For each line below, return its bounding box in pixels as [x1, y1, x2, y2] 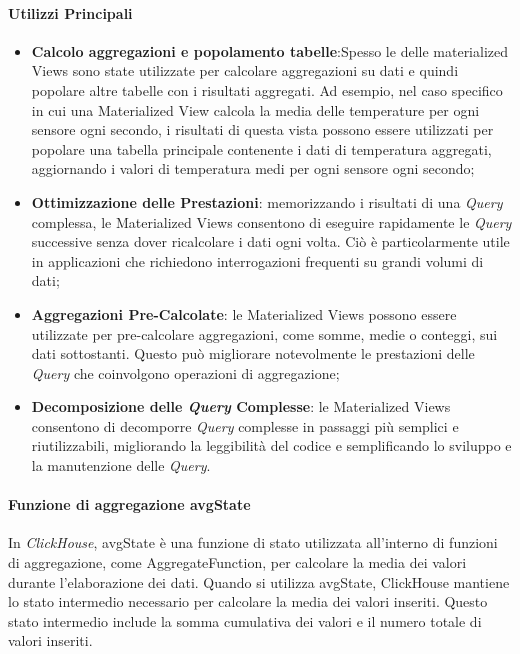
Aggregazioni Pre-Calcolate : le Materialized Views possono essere [31, 303, 457, 324]
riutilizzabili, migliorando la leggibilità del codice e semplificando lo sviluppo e [31, 435, 512, 456]
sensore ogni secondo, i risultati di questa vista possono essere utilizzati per [31, 119, 494, 140]
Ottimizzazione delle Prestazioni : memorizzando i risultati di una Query [31, 191, 503, 212]
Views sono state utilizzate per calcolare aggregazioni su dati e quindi [31, 60, 459, 81]
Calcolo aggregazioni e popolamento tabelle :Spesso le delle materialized [31, 40, 509, 61]
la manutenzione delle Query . [31, 455, 211, 476]
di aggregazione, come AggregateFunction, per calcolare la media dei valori [8, 552, 467, 573]
